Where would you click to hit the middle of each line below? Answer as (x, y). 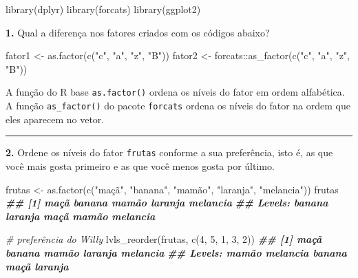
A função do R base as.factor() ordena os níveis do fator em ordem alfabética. (175, 92)
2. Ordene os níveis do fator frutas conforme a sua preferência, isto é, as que (169, 152)
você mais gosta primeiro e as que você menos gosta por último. (140, 165)
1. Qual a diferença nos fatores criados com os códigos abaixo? (138, 32)
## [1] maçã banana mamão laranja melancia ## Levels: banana (167, 203)
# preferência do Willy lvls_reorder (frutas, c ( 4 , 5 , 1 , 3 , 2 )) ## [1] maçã (164, 239)
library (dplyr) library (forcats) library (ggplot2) (103, 9)
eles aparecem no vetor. (55, 119)
